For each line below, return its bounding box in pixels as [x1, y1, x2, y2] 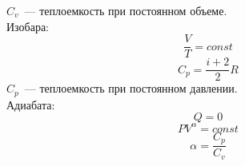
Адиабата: [6, 96, 55, 113]
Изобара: [6, 18, 50, 34]
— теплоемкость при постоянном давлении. [24, 80, 238, 97]
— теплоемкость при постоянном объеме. [24, 2, 227, 18]
